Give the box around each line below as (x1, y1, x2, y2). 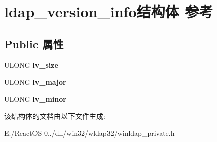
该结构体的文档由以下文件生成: (4, 111, 105, 121)
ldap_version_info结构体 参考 (4, 1, 213, 22)
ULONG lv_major (4, 77, 66, 87)
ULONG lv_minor (4, 93, 66, 104)
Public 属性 (4, 35, 64, 51)
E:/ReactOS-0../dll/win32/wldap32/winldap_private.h (4, 127, 175, 138)
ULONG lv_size (4, 59, 58, 70)
